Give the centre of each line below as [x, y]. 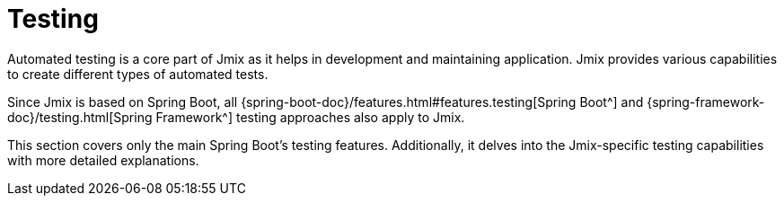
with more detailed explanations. [103, 160]
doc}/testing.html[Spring [80, 117]
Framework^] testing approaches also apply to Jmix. [310, 117]
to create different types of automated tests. [138, 74]
